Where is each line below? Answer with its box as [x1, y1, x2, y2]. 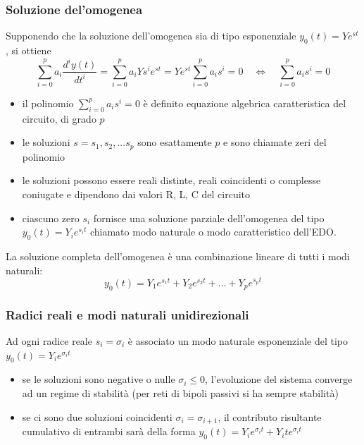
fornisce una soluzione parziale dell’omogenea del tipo [93, 210, 325, 225]
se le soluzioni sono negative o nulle [22, 372, 175, 386]
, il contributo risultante [218, 409, 322, 424]
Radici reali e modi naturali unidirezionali [6, 305, 249, 323]
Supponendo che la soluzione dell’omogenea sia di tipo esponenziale [6, 28, 296, 43]
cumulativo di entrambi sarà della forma [22, 424, 196, 439]
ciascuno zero [22, 210, 80, 225]
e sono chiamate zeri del [223, 135, 327, 150]
